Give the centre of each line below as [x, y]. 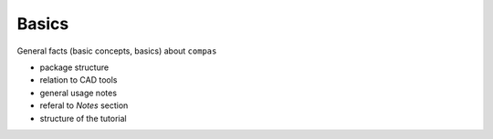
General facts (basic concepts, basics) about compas [117, 51]
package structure [74, 67]
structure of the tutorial [83, 118]
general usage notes [79, 93]
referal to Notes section [84, 105]
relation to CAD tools [79, 80]
